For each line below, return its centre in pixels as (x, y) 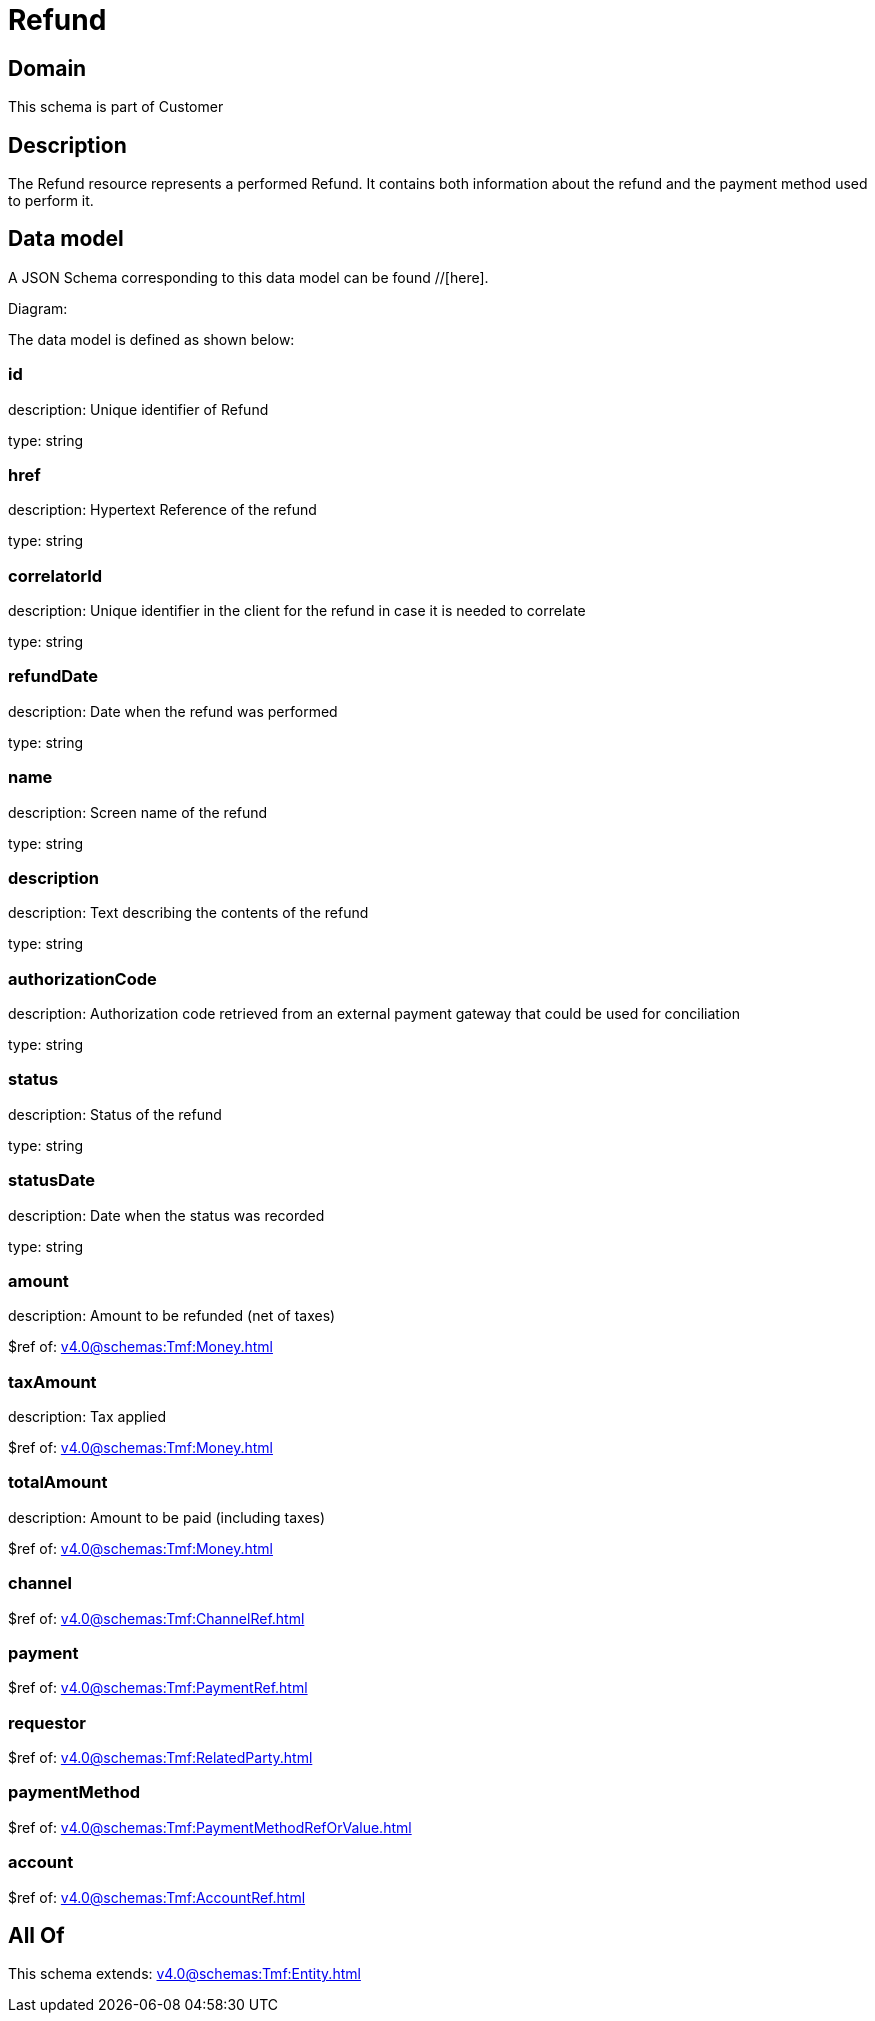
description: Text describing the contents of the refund (188, 913)
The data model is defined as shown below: (151, 339)
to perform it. (51, 201)
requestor (47, 1722)
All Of (36, 1936)
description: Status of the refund (115, 1114)
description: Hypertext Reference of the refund (162, 510)
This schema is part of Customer (116, 107)
